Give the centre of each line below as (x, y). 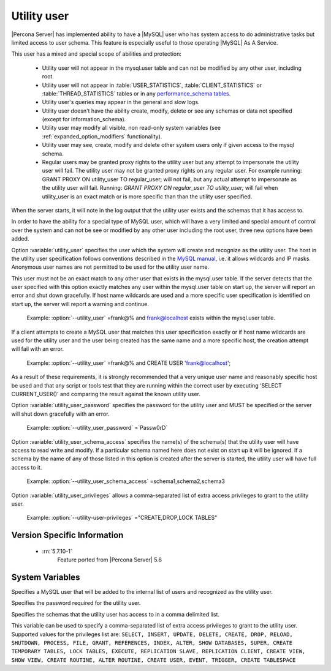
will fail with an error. (38, 349)
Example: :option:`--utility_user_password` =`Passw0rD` (97, 428)
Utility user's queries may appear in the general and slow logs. (121, 102)
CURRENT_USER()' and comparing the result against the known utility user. (106, 394)
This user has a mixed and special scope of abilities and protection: (97, 54)
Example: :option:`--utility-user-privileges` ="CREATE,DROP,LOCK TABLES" (122, 518)
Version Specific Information (67, 535)
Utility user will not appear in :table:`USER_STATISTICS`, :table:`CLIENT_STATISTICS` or (152, 85)
